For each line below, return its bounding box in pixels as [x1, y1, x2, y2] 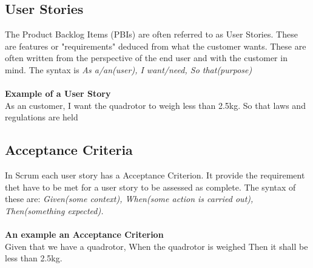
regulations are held [5, 111, 78, 123]
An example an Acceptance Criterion [5, 228, 164, 241]
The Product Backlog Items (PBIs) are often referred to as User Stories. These [5, 28, 298, 41]
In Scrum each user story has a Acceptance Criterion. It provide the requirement [5, 169, 305, 181]
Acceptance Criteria [5, 140, 133, 159]
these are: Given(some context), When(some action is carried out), [5, 192, 254, 205]
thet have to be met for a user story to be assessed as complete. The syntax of [5, 180, 296, 193]
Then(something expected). [5, 204, 104, 217]
